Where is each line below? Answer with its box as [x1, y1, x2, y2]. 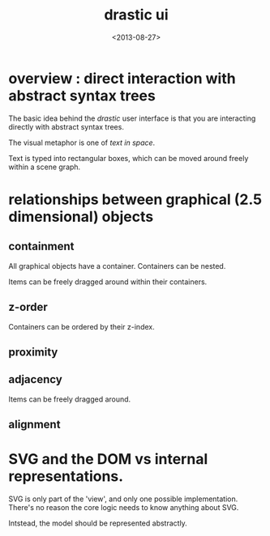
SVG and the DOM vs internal [8, 450, 208, 469]
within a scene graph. [8, 162, 81, 172]
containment [8, 240, 75, 253]
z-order [8, 300, 49, 314]
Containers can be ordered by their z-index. [8, 321, 156, 331]
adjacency [8, 372, 62, 386]
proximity [8, 345, 58, 359]
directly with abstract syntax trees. [8, 121, 124, 131]
